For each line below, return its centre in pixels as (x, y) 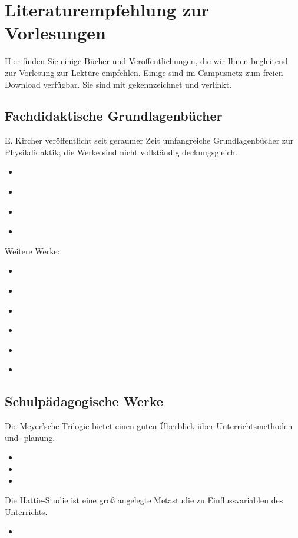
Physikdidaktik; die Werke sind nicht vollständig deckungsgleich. (121, 152)
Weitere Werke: (32, 250)
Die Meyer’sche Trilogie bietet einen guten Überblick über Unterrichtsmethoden (149, 426)
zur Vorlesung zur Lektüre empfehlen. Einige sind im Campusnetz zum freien (144, 72)
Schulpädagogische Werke (84, 401)
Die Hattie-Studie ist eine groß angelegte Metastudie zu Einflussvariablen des (144, 500)
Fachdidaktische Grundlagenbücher (114, 116)
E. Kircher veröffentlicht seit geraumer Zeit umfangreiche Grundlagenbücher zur (149, 140)
